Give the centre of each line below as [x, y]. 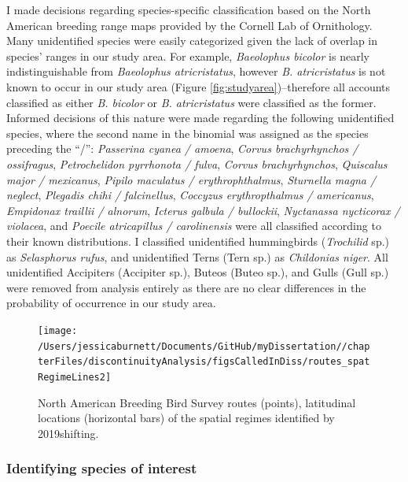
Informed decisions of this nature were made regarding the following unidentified [200, 118]
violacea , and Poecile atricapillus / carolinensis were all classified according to [194, 226]
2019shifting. [68, 433]
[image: [58, 330]
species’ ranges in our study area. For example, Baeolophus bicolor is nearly [188, 56]
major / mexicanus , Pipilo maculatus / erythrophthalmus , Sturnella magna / [191, 179]
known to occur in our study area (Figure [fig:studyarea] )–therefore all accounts [198, 86]
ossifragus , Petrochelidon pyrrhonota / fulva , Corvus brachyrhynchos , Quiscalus [197, 163]
